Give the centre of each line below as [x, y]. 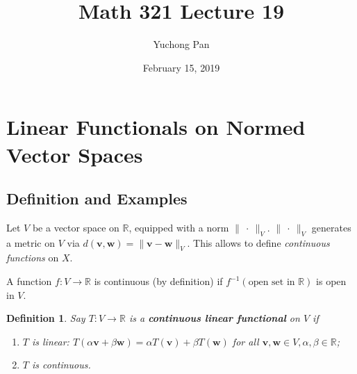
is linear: [50, 341]
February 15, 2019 [181, 67]
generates [331, 227]
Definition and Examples [97, 198]
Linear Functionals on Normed [156, 127]
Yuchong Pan [181, 44]
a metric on [31, 242]
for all [246, 341]
